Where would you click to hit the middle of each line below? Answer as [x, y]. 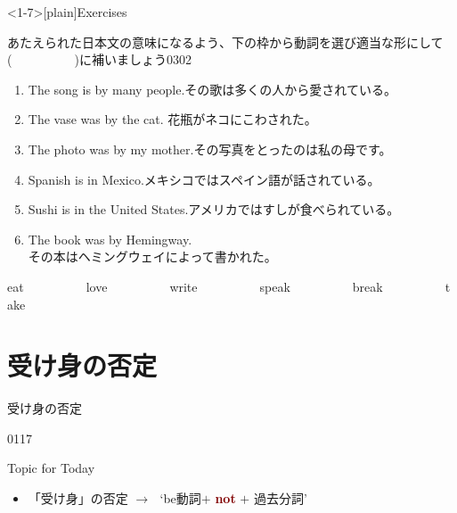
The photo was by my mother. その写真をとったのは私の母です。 [210, 149]
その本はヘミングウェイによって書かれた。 [152, 256]
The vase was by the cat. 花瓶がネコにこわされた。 [172, 119]
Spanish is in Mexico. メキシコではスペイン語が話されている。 [204, 179]
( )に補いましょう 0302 [99, 59]
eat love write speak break [195, 286]
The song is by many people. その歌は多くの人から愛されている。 [212, 89]
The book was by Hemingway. [110, 239]
